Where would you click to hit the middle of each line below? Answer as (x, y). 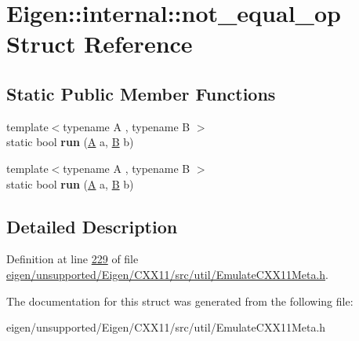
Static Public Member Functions (141, 93)
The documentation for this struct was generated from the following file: (180, 301)
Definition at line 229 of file (73, 259)
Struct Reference (100, 44)
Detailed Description (92, 226)
